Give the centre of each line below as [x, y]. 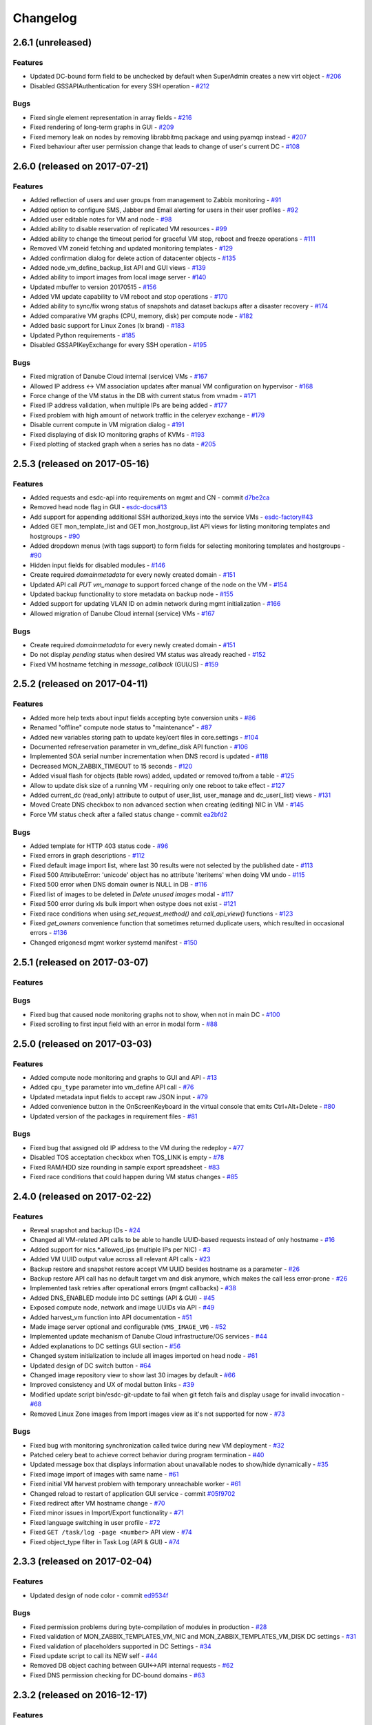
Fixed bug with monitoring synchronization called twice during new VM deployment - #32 [157, 1445]
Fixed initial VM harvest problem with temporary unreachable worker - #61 [135, 1484]
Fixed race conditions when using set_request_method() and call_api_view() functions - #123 [162, 914]
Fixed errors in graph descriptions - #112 [87, 856]
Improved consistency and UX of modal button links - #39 [112, 1385]
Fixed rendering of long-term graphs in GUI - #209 [102, 127]
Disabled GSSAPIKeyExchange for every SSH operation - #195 [118, 345]
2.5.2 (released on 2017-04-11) [80, 684]
